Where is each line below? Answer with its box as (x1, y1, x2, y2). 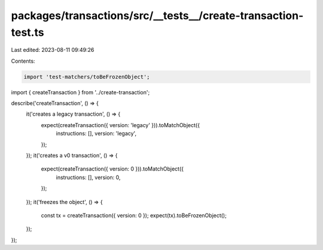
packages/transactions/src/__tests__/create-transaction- (11, 9, 304, 22)
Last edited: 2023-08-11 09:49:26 (11, 47, 95, 54)
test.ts (11, 26, 44, 39)
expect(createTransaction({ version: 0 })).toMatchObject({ (41, 165, 184, 172)
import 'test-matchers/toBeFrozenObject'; (23, 73, 150, 80)
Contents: (11, 57, 35, 64)
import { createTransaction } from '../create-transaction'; (11, 88, 150, 95)
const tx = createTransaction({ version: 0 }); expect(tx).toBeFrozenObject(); (41, 212, 227, 219)
